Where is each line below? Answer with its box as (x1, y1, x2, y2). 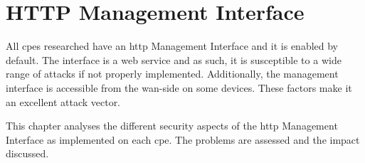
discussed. (6, 146, 49, 161)
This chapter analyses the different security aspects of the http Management (6, 118, 338, 133)
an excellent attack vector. (6, 94, 121, 109)
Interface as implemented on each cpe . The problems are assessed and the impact (6, 132, 360, 147)
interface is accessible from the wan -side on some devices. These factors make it (6, 80, 352, 95)
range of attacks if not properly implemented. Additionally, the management (6, 66, 339, 81)
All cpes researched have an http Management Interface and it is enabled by (6, 38, 339, 53)
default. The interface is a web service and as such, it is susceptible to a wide (6, 52, 342, 67)
